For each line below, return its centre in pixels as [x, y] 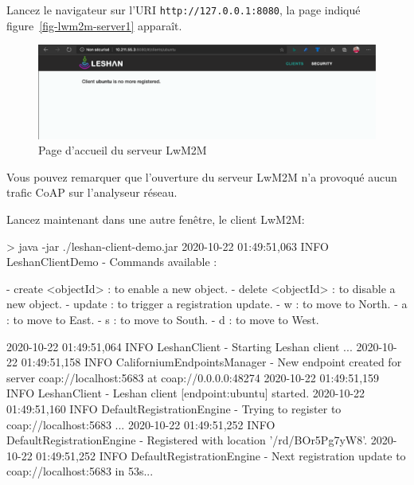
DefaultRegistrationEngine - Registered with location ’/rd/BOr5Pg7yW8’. [187, 440]
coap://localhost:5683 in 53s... [80, 471]
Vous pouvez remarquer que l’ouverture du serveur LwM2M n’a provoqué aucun [202, 176]
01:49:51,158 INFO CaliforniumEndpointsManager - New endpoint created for [211, 362]
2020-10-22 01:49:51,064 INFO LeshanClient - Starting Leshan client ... [180, 346]
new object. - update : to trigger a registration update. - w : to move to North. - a [207, 304]
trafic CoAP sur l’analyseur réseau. [92, 192]
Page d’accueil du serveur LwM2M [123, 150]
